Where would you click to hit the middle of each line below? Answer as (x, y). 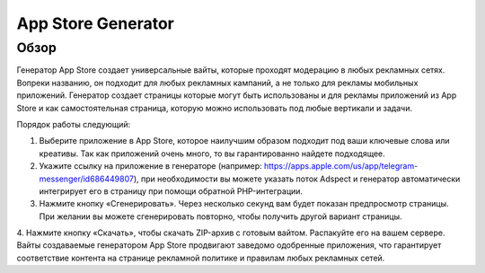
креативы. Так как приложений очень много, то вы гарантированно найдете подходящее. (212, 154)
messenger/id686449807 (87, 179)
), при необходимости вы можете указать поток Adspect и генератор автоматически (297, 179)
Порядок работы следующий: (74, 124)
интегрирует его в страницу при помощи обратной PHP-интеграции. (171, 191)
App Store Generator (95, 23)
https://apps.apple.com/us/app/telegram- (341, 166)
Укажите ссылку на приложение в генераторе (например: (150, 166)
